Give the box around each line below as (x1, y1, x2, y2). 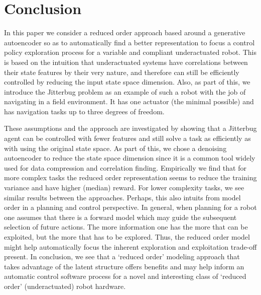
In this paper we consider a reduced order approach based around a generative (4, 27, 245, 38)
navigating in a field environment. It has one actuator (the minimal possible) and (4, 96, 254, 107)
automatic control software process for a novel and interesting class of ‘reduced (4, 271, 246, 281)
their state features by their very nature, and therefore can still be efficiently (4, 66, 239, 77)
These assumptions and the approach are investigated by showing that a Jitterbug (4, 123, 257, 133)
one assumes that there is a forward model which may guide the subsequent (4, 211, 237, 222)
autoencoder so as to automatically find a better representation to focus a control (4, 37, 255, 47)
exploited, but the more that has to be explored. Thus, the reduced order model (4, 232, 250, 242)
